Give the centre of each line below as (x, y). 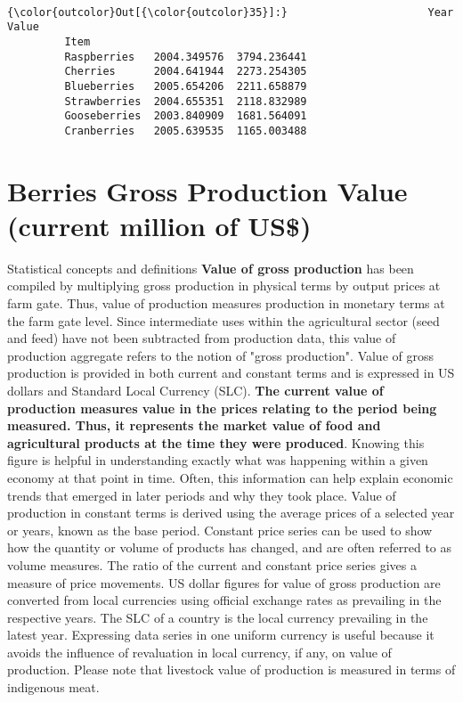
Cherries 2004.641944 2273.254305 (186, 72)
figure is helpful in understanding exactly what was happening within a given (218, 460)
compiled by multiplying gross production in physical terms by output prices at (224, 286)
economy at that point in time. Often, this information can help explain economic (230, 477)
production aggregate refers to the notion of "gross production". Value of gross (220, 355)
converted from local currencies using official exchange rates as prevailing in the (224, 600)
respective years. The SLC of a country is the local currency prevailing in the (218, 617)
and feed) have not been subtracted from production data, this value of (202, 338)
